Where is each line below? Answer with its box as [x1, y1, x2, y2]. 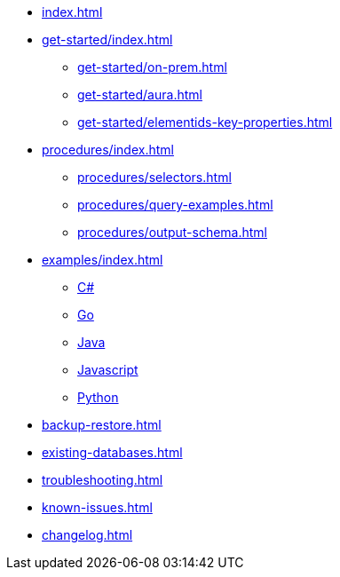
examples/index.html [42, 252, 163, 267]
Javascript [77, 362, 138, 377]
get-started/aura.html [77, 87, 202, 102]
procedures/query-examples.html [77, 197, 273, 212]
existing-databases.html [42, 445, 183, 460]
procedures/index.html [42, 142, 174, 157]
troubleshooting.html [42, 472, 163, 487]
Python [77, 390, 119, 405]
